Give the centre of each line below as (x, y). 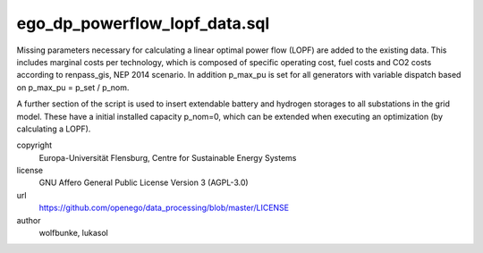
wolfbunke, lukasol (74, 233)
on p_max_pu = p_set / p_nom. (73, 87)
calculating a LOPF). (54, 129)
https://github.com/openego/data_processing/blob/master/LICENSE (164, 208)
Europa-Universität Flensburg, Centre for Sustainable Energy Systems (168, 157)
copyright (34, 145)
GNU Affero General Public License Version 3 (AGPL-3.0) (144, 182)
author (29, 220)
